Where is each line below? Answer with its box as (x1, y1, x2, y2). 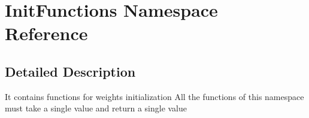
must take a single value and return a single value (5, 102, 187, 114)
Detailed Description (5, 62, 136, 80)
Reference (5, 21, 88, 46)
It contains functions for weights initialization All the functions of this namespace (5, 90, 304, 102)
